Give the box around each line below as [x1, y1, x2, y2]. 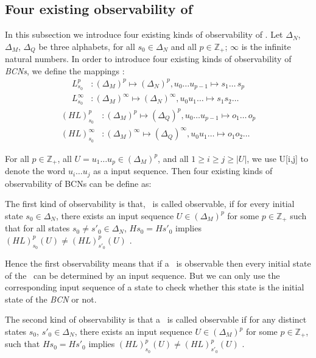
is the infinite [241, 40, 291, 52]
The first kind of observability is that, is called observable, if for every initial [5, 197, 295, 210]
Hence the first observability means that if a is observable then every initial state [5, 257, 311, 270]
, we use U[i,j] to [247, 152, 309, 164]
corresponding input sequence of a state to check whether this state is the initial [5, 281, 304, 293]
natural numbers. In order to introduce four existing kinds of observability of [5, 52, 292, 65]
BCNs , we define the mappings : [5, 64, 125, 77]
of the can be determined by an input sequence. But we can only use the [5, 268, 280, 281]
